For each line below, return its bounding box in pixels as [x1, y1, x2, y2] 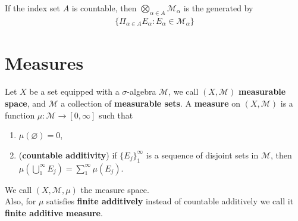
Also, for [5, 195, 36, 207]
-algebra [127, 85, 156, 98]
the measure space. [80, 183, 149, 195]
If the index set [5, 2, 61, 14]
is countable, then [71, 2, 137, 14]
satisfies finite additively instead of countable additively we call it [46, 195, 294, 207]
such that [98, 108, 133, 121]
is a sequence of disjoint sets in [146, 148, 259, 161]
